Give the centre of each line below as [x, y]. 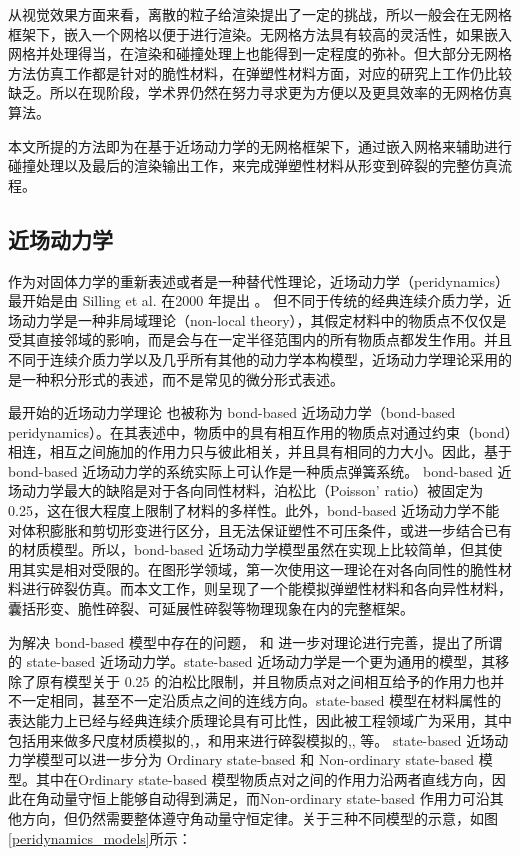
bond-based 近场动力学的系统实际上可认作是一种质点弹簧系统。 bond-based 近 [260, 470]
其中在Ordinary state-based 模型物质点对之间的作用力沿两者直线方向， [263, 778]
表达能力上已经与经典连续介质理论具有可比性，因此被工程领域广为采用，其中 [260, 720]
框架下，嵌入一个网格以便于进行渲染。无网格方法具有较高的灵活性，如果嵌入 [260, 33]
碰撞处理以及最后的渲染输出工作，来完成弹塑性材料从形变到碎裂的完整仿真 [253, 165]
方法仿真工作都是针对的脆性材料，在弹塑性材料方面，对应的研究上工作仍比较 [260, 72]
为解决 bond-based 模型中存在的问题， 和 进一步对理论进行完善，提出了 [241, 641]
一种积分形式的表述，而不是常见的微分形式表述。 [182, 378]
